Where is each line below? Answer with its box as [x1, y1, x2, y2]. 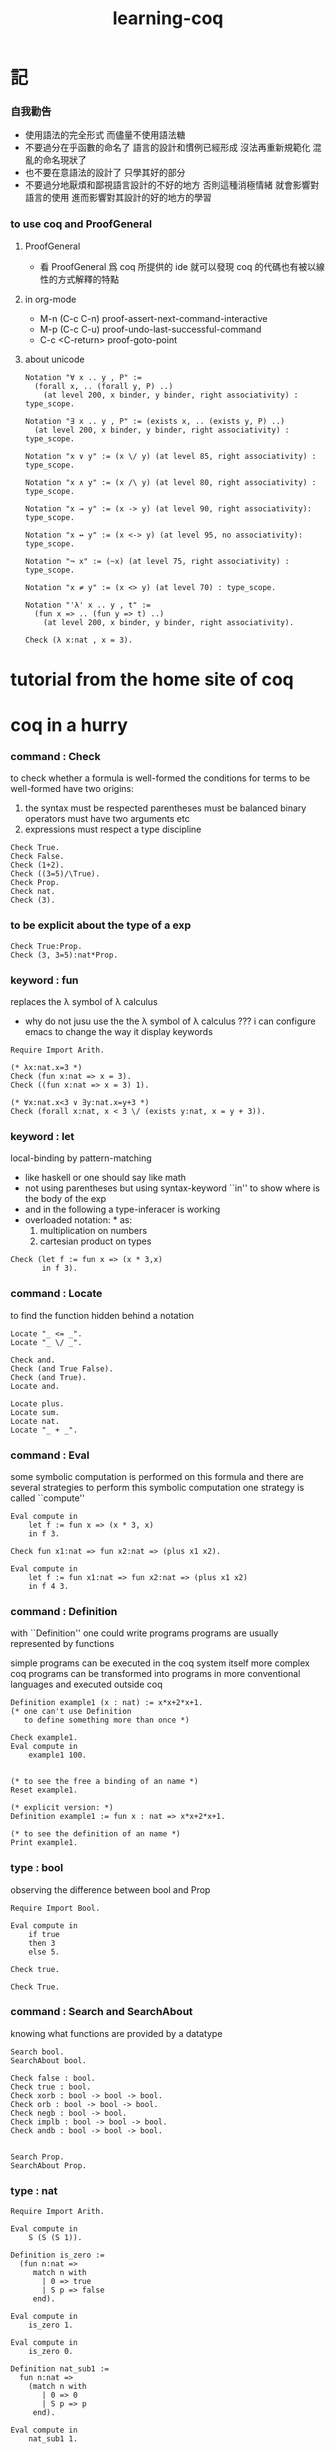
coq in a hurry [10, 714, 128, 737]
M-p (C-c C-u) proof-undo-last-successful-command [39, 323, 262, 335]
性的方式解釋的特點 [39, 273, 120, 285]
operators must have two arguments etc [24, 813, 190, 825]
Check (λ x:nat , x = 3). [24, 635, 133, 645]
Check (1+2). [10, 860, 65, 871]
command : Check [10, 750, 101, 764]
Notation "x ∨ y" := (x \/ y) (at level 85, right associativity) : [24, 451, 317, 461]
